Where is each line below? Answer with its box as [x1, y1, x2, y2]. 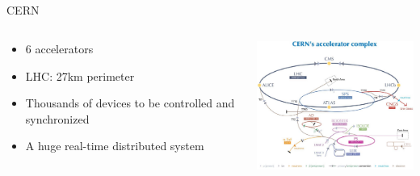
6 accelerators [25, 40, 94, 57]
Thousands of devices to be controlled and [25, 94, 235, 111]
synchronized [25, 110, 90, 127]
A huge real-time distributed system [25, 137, 204, 154]
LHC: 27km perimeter [25, 67, 135, 84]
